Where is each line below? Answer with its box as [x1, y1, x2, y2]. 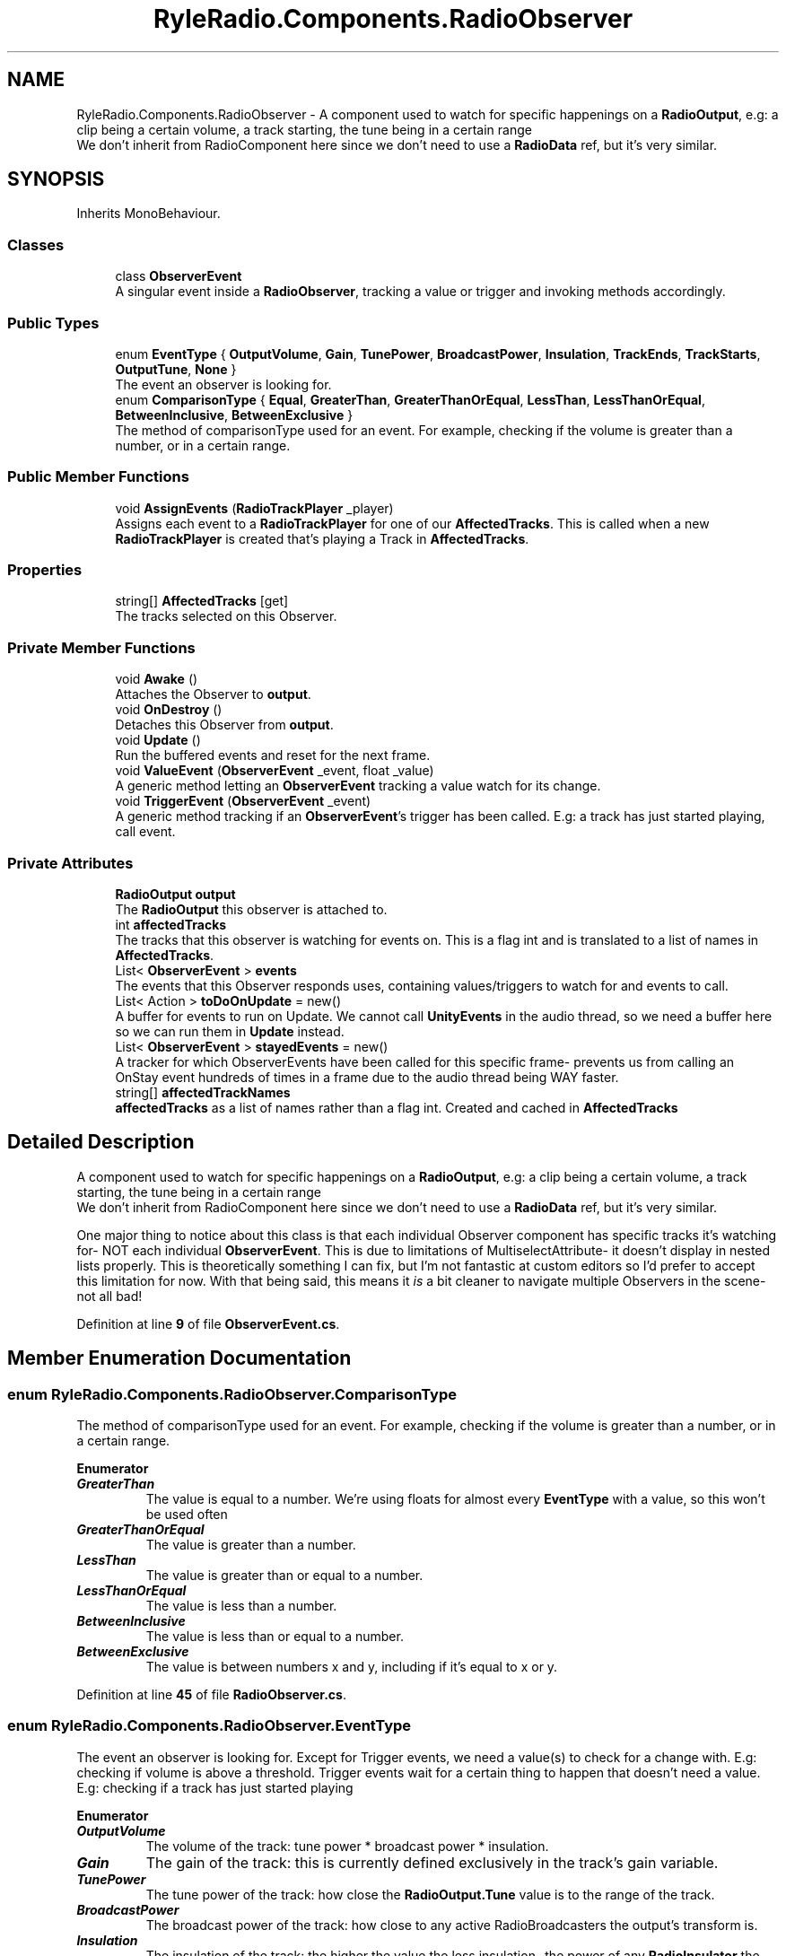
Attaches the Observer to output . [115, 686, 311, 703]
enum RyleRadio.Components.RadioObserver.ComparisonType [7, 1384, 457, 1403]
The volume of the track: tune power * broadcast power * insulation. [145, 1838, 549, 1854]
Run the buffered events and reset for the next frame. [115, 747, 431, 764]
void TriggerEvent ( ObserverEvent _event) [115, 793, 371, 809]
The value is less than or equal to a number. [145, 1629, 404, 1644]
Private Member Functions [7, 638, 196, 657]
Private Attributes [7, 853, 134, 872]
